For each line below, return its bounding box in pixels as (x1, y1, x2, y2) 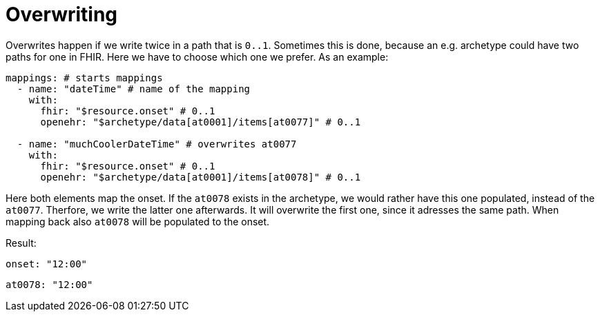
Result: (6, 236, 37, 249)
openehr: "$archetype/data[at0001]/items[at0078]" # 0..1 (40, 171, 361, 183)
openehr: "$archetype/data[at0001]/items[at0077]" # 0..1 (40, 116, 361, 127)
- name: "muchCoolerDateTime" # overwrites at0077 (17, 138, 297, 150)
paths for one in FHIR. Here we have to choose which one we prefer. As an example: (6, 50, 389, 63)
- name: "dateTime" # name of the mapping (17, 83, 251, 94)
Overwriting (6, 3, 118, 26)
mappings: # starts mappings (6, 72, 163, 83)
